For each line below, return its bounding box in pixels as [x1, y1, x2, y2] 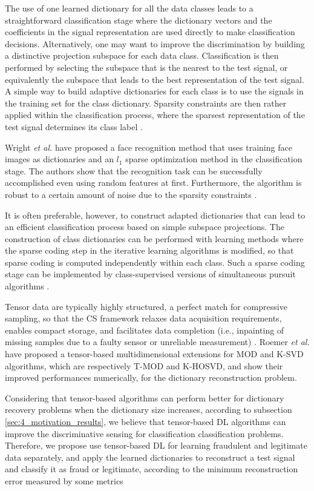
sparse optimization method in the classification [125, 153, 303, 165]
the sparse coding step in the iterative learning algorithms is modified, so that [5, 244, 294, 257]
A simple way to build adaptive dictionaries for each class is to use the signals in [5, 85, 304, 97]
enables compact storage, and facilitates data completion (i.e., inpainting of [5, 323, 284, 336]
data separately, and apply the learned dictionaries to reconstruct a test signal [5, 450, 295, 463]
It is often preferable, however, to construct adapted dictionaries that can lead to [5, 208, 306, 221]
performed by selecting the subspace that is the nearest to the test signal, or [5, 61, 288, 73]
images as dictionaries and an [5, 153, 114, 165]
